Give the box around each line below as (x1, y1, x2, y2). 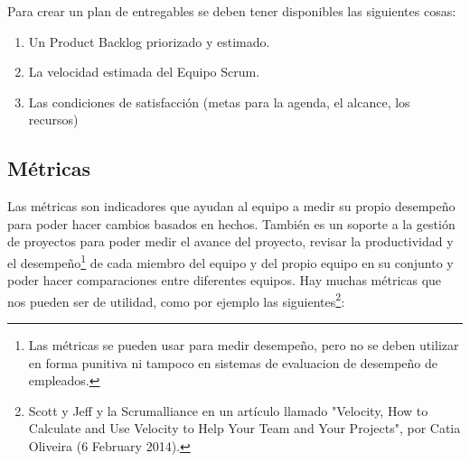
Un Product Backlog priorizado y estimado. (28, 32, 270, 51)
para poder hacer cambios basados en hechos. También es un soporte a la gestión (7, 214, 456, 233)
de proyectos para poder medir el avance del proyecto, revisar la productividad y (7, 232, 454, 251)
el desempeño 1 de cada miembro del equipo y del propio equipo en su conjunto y (7, 250, 454, 272)
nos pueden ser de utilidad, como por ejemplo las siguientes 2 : (7, 289, 345, 310)
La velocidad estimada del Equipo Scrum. (28, 62, 260, 81)
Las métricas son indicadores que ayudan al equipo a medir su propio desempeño (7, 197, 456, 216)
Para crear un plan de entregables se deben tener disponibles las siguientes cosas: (7, 2, 456, 20)
